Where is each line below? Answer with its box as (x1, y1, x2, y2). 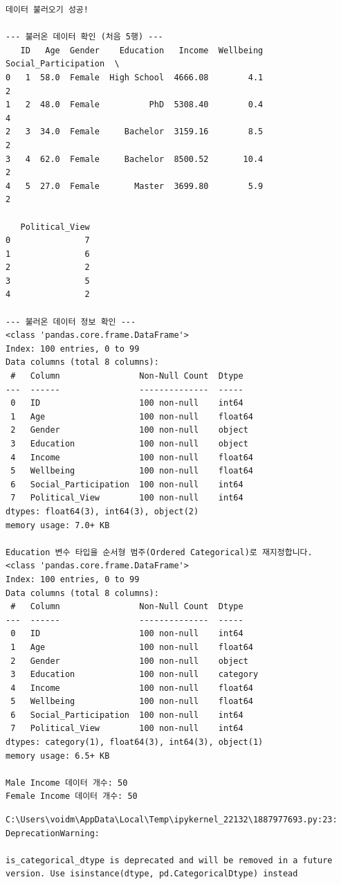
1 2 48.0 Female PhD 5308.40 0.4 (6, 100, 264, 110)
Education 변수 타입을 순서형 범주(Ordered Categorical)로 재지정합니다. (6, 547, 313, 557)
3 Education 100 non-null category (10, 669, 259, 680)
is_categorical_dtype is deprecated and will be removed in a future (6, 855, 333, 865)
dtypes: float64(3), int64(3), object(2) (6, 506, 199, 516)
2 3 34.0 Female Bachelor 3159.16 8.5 (6, 127, 264, 137)
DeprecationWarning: (6, 828, 100, 838)
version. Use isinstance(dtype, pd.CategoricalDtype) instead (6, 869, 298, 879)
